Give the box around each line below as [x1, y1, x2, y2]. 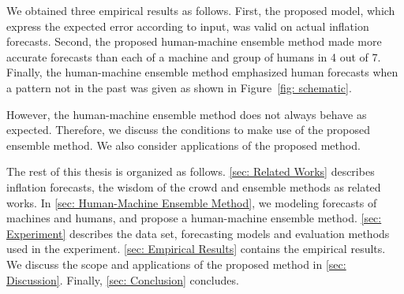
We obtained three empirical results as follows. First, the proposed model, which [6, 2, 395, 18]
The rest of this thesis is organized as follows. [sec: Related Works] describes [6, 163, 375, 180]
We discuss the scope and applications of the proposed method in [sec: [6, 255, 346, 272]
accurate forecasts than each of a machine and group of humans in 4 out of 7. [6, 48, 381, 65]
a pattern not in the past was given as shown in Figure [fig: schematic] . [6, 79, 352, 95]
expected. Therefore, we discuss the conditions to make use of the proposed [6, 121, 370, 138]
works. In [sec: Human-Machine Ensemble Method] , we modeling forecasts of [6, 194, 377, 210]
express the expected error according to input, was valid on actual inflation [6, 17, 369, 34]
